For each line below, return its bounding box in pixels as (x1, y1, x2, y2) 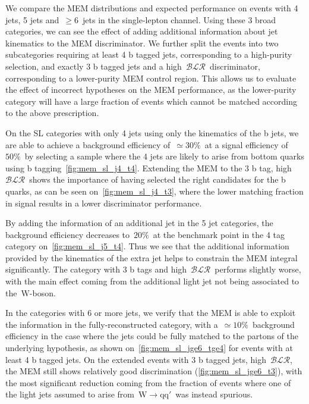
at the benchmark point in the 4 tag (153, 228, 285, 240)
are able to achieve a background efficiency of (5, 138, 171, 151)
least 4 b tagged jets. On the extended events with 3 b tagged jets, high (5, 353, 266, 365)
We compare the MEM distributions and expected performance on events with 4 (5, 2, 298, 14)
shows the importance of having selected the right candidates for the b (29, 173, 286, 186)
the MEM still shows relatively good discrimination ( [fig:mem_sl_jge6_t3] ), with (5, 365, 302, 377)
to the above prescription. (5, 107, 99, 119)
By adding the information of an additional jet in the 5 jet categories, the (5, 217, 273, 229)
